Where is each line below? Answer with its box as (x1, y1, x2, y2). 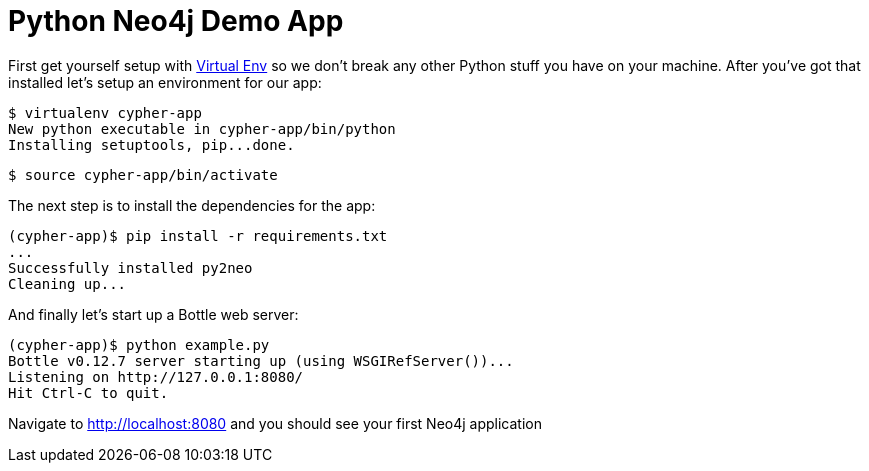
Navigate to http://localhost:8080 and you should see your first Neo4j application (8, 414, 543, 432)
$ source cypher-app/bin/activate (8, 166, 278, 183)
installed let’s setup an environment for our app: (8, 73, 322, 91)
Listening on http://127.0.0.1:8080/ (8, 368, 304, 385)
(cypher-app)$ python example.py (8, 336, 270, 353)
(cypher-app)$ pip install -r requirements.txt (8, 227, 388, 244)
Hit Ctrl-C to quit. (8, 384, 169, 401)
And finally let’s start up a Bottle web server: (8, 305, 299, 323)
